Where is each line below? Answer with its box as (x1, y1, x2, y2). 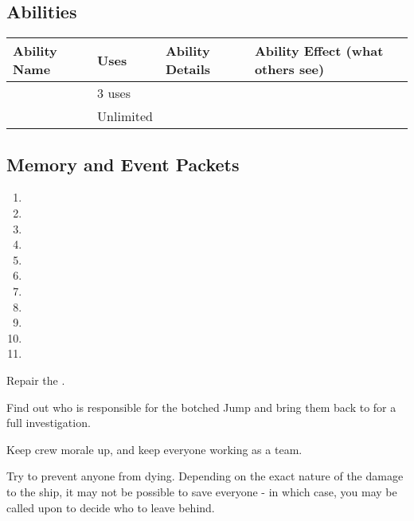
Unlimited (97, 107, 153, 126)
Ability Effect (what (254, 41, 384, 61)
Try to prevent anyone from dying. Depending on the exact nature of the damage (6, 468, 404, 484)
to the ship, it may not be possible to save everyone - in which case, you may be (6, 483, 397, 499)
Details (165, 60, 211, 79)
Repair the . (6, 371, 65, 388)
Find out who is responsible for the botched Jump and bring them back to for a (6, 398, 396, 415)
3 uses (97, 84, 131, 103)
